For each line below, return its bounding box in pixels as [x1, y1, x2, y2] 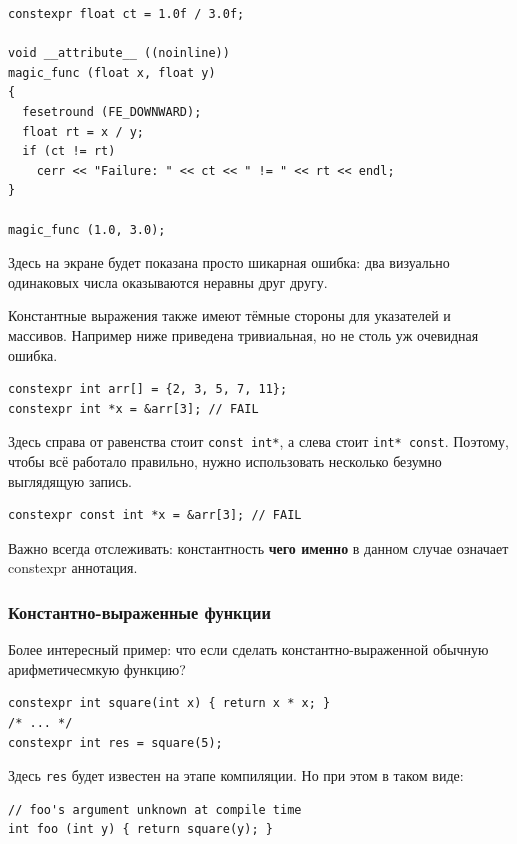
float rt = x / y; [22, 124, 145, 139]
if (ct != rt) [22, 144, 116, 159]
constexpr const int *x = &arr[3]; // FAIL [8, 508, 302, 523]
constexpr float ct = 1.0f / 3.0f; [8, 7, 245, 21]
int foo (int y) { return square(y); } [8, 822, 273, 837]
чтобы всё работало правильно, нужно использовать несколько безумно [8, 450, 442, 471]
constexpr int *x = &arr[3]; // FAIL [8, 401, 259, 416]
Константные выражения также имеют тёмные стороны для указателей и [8, 305, 451, 326]
